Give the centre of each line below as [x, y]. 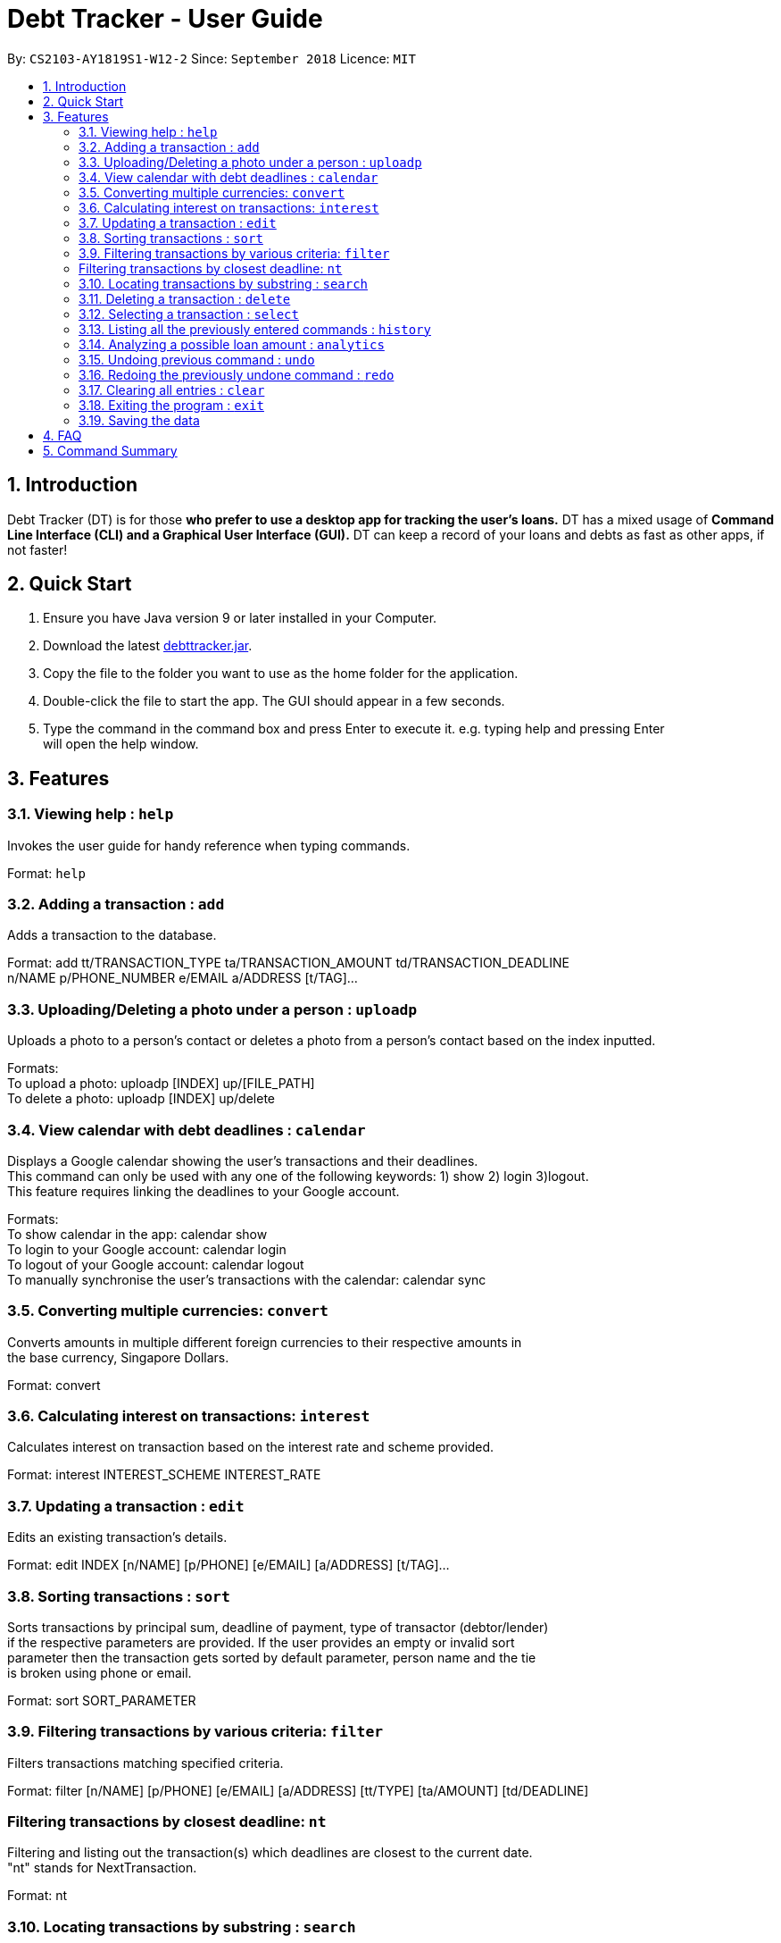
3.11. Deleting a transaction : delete [185, 298]
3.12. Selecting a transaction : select [189, 314]
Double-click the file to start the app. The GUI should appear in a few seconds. [274, 701]
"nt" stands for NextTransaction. [102, 1868]
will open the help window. [121, 744]
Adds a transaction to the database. [112, 935]
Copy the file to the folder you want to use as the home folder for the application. [281, 674]
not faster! [37, 549]
